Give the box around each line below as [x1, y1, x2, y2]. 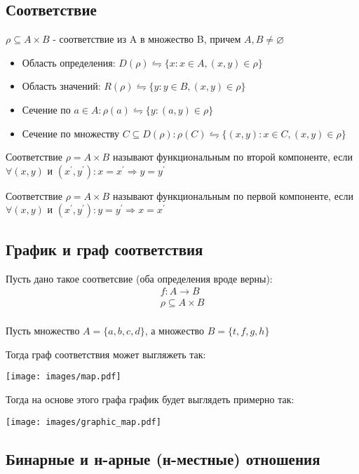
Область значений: [22, 79, 101, 93]
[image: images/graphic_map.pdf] [6, 417, 161, 427]
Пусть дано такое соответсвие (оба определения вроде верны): [6, 271, 273, 285]
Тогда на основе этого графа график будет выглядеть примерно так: [6, 392, 294, 407]
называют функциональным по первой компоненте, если [112, 188, 353, 203]
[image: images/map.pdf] [6, 372, 121, 382]
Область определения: [22, 55, 116, 69]
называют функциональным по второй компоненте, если [112, 149, 353, 164]
